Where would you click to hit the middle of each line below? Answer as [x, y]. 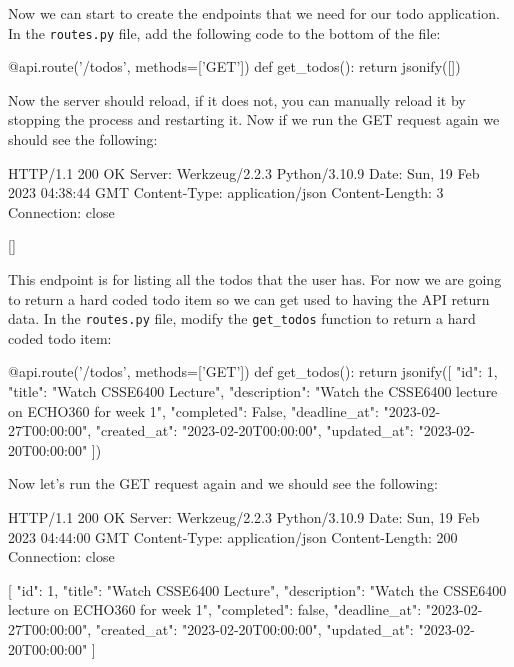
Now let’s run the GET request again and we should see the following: [223, 483]
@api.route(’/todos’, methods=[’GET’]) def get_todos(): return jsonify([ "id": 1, [253, 371]
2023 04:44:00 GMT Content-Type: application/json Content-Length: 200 [233, 536]
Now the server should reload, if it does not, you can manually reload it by [237, 99]
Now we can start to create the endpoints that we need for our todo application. [254, 13]
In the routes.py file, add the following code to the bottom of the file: [224, 32]
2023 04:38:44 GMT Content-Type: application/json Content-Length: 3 [226, 192]
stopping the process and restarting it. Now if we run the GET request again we [254, 119]
